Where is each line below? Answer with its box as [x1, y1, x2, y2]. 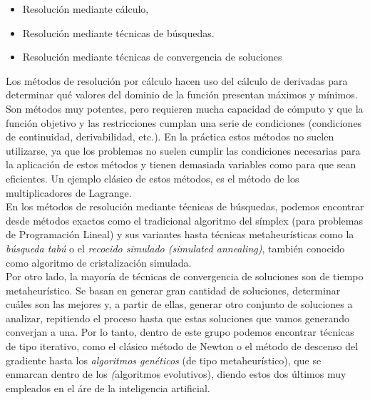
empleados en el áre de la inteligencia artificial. [6, 380, 210, 395]
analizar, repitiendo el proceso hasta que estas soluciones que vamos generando [6, 310, 350, 325]
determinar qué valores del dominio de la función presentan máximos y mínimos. [6, 87, 358, 102]
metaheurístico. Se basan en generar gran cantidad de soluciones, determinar [6, 282, 341, 297]
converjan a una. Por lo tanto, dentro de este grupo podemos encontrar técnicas [6, 324, 354, 339]
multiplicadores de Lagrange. [6, 185, 132, 200]
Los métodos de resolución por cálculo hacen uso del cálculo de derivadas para [6, 73, 348, 88]
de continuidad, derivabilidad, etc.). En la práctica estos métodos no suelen [6, 129, 334, 144]
